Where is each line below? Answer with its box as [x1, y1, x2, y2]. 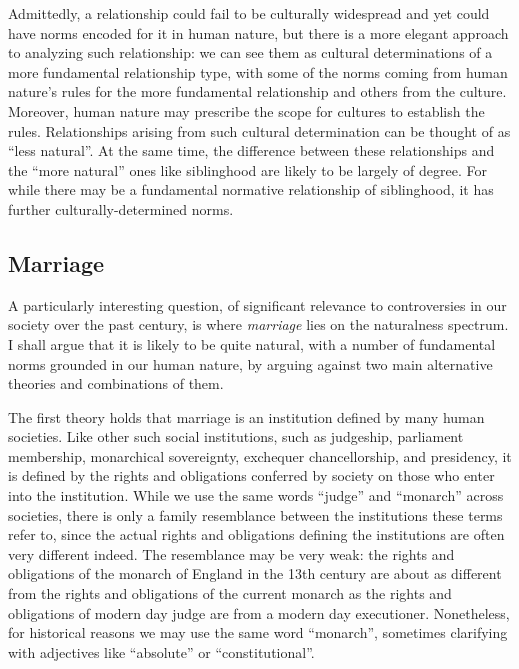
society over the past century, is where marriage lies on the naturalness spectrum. [8, 314, 509, 335]
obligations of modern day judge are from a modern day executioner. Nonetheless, [8, 602, 510, 623]
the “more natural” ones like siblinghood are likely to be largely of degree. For [8, 159, 487, 180]
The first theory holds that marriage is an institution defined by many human [8, 406, 485, 427]
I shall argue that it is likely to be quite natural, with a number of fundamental [8, 333, 496, 354]
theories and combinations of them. [8, 373, 224, 394]
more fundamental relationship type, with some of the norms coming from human [8, 61, 508, 82]
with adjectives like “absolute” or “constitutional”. [8, 641, 315, 662]
